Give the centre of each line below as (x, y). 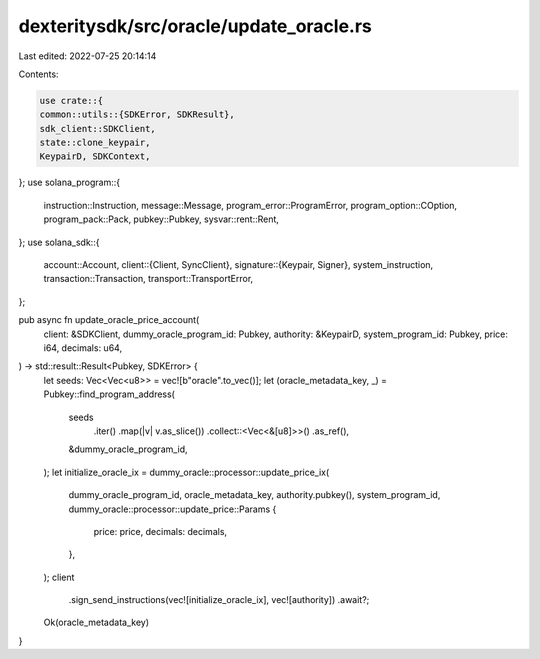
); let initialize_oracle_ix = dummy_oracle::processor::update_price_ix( (186, 472)
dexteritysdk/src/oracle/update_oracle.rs (195, 26)
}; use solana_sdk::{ (59, 242)
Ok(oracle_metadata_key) (96, 622)
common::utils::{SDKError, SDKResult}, (137, 114)
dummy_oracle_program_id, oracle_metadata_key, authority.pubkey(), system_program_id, (254, 495)
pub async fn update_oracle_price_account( (109, 320)
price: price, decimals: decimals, (160, 531)
